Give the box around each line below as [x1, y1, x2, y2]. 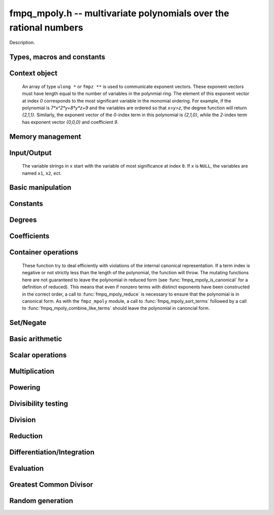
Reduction [9, 432, 43, 440]
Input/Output [9, 148, 52, 157]
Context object [9, 69, 58, 78]
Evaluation [9, 464, 44, 473]
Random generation [9, 497, 74, 505]
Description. [9, 40, 35, 46]
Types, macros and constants [9, 53, 106, 61]
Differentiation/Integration [9, 448, 95, 457]
